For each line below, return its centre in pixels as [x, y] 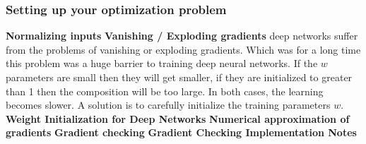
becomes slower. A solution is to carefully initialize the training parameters [168, 105]
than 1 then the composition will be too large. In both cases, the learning [165, 91]
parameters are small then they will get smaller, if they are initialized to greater [179, 77]
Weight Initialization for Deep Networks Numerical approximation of [178, 118]
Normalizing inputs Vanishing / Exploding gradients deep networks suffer [182, 36]
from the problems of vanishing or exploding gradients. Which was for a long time [183, 49]
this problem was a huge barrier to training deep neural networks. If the [162, 63]
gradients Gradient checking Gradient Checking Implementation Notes [181, 132]
